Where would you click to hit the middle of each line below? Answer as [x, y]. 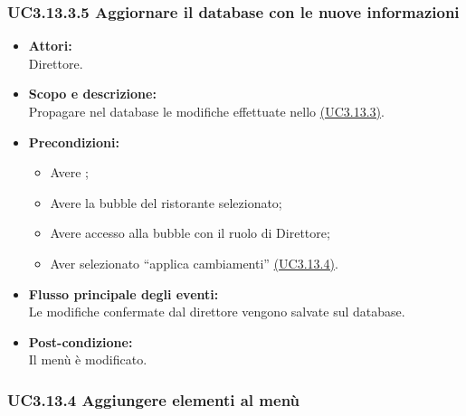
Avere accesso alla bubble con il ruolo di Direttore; [190, 233]
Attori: [50, 46]
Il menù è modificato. [88, 359]
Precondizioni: [74, 142]
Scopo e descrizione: [92, 94]
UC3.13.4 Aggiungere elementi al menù [154, 399]
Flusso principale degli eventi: [124, 293]
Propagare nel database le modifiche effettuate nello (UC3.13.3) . [206, 111]
